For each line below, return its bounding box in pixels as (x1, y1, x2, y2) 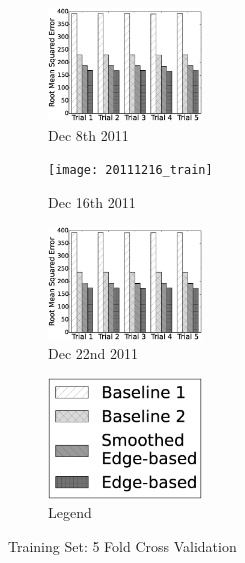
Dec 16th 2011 (48, 191, 136, 212)
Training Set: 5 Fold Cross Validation (8, 535, 237, 556)
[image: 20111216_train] (48, 163, 213, 178)
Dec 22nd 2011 (48, 343, 139, 364)
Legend (48, 502, 92, 523)
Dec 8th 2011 (48, 124, 129, 145)
